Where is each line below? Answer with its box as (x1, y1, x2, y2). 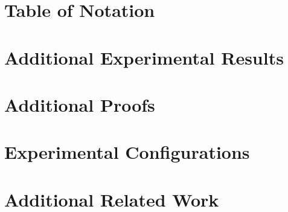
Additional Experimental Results (4, 45, 284, 69)
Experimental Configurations (4, 140, 250, 164)
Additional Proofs (4, 92, 155, 117)
